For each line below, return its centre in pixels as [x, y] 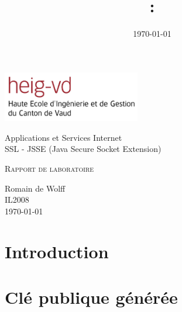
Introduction [57, 251]
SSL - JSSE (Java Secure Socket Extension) [83, 149]
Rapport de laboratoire [49, 169]
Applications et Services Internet [63, 137]
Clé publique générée [91, 297]
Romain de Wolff [35, 188]
